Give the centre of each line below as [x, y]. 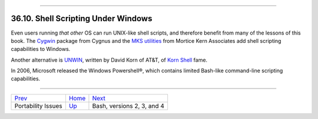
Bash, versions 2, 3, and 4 [128, 106]
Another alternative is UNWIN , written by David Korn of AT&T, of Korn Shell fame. [109, 60]
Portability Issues [38, 106]
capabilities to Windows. [41, 49]
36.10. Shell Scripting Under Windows [82, 18]
